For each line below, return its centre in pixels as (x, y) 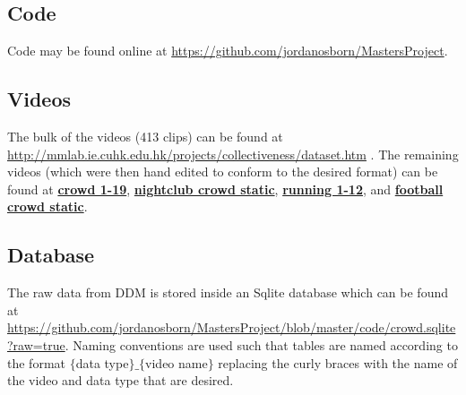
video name (177, 362)
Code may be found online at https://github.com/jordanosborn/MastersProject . (228, 51)
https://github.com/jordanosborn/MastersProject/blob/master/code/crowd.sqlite (232, 327)
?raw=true (36, 344)
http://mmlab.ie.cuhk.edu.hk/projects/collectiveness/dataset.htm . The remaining (233, 154)
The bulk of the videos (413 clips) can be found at (145, 136)
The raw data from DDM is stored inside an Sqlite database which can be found (228, 292)
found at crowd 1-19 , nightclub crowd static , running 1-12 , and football (225, 189)
